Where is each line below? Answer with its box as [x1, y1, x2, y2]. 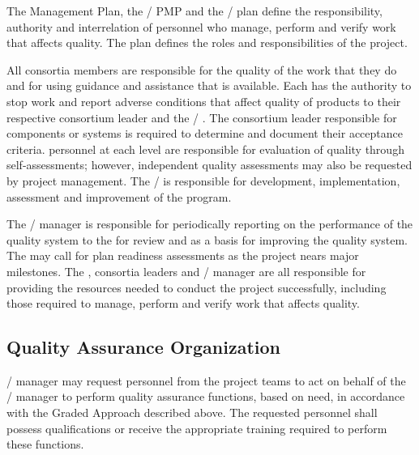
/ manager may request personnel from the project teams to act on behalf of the [6, 372, 406, 389]
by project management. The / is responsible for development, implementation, [6, 172, 400, 189]
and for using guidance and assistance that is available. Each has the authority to [6, 77, 412, 94]
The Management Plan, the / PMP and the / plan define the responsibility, [6, 2, 383, 19]
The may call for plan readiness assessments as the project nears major [6, 247, 359, 264]
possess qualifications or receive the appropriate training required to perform [6, 419, 387, 436]
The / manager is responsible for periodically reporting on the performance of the [6, 215, 413, 232]
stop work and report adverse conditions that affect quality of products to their [6, 92, 401, 109]
